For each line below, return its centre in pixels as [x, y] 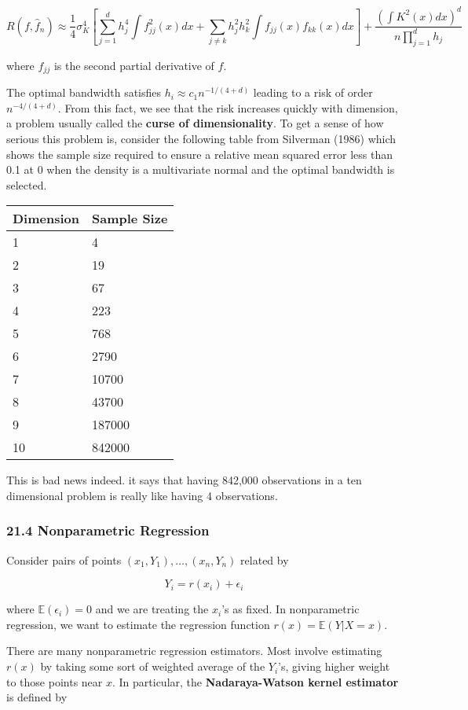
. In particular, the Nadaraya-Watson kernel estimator [255, 681]
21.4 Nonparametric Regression [108, 530]
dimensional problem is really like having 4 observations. [142, 495]
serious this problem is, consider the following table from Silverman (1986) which [201, 138]
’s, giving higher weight [334, 666]
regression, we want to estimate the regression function [138, 624]
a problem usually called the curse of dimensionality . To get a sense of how [195, 123]
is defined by [37, 697]
